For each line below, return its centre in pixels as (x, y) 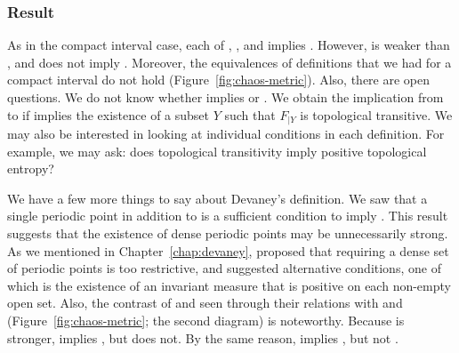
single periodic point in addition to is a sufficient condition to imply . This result (228, 216)
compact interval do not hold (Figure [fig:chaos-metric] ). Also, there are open (219, 80)
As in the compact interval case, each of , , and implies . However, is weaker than (229, 45)
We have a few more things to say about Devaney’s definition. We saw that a (217, 198)
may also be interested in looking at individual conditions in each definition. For (226, 134)
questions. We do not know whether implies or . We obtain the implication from (225, 97)
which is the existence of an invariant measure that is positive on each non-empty (229, 285)
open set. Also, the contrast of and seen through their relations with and (205, 303)
